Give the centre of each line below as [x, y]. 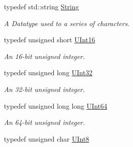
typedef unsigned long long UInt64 [56, 105]
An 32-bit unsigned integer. [44, 89]
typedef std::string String [42, 6]
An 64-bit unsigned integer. [44, 122]
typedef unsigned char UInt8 [47, 138]
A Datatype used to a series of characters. [67, 23]
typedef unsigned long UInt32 [48, 73]
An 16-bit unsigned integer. [44, 56]
